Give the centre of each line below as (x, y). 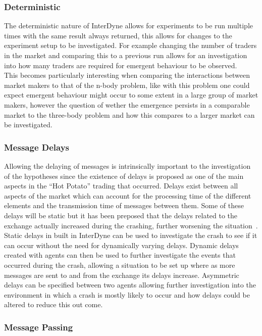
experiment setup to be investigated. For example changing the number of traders (130, 45)
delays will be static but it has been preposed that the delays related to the (121, 215)
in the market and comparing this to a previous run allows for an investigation (126, 55)
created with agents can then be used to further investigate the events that (120, 255)
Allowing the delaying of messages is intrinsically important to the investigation (127, 165)
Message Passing (39, 327)
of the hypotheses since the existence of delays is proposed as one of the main (124, 176)
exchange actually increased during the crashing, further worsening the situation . (131, 225)
